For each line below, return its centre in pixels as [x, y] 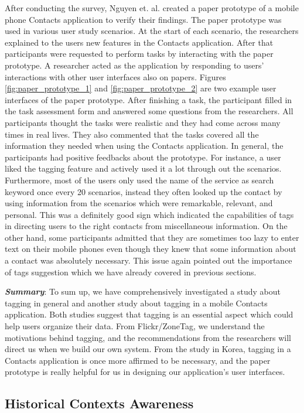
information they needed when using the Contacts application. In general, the [144, 146]
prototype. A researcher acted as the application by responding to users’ [134, 65]
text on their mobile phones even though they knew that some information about [151, 249]
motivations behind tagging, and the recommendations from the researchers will [148, 337]
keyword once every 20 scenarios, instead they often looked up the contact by [144, 191]
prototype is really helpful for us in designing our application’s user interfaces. [145, 372]
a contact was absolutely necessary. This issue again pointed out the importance [148, 260]
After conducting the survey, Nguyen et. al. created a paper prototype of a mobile [152, 8]
